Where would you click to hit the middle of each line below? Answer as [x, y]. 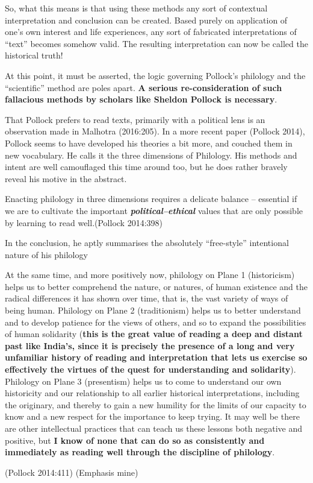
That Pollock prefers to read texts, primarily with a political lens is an [135, 119]
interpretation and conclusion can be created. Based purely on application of [146, 20]
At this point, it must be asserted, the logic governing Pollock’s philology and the [155, 75]
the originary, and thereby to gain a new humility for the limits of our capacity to [156, 404]
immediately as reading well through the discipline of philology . [140, 452]
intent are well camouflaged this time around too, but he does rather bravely [146, 167]
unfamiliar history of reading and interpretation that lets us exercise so [156, 357]
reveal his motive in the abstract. [66, 178]
